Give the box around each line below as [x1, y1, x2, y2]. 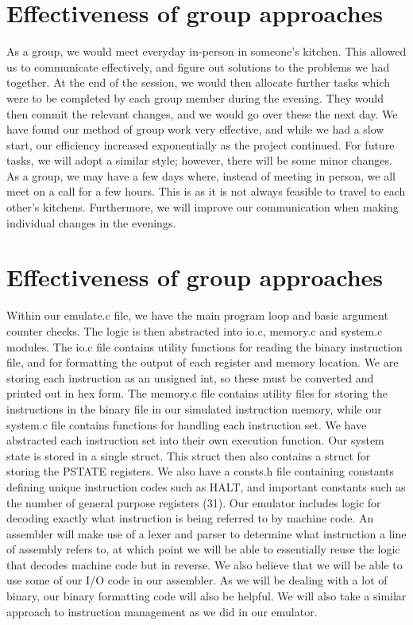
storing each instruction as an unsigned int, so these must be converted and [6, 369, 374, 386]
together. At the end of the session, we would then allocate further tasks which [6, 74, 391, 91]
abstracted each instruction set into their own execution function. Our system [6, 432, 384, 448]
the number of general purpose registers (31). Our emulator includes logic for [6, 494, 381, 510]
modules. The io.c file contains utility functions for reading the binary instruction [6, 338, 403, 355]
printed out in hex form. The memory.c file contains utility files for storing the [6, 385, 388, 402]
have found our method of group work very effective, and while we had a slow [6, 121, 384, 138]
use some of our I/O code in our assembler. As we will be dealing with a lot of [6, 572, 388, 588]
